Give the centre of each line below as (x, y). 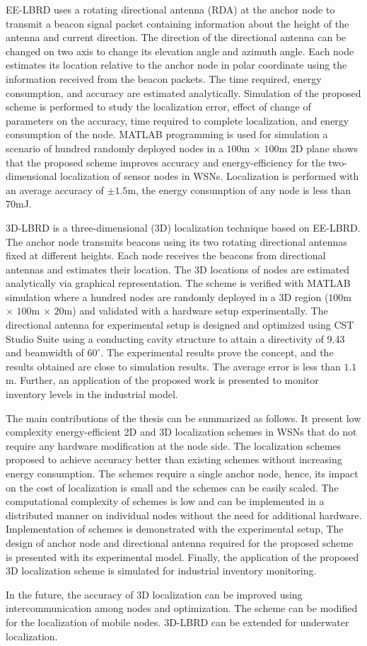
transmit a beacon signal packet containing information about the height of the (177, 23)
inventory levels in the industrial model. (92, 394)
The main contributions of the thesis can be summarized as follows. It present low (183, 418)
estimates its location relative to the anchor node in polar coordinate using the (176, 65)
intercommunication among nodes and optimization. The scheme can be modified (182, 608)
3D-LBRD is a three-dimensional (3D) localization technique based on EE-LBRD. (183, 227)
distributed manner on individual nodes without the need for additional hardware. (184, 515)
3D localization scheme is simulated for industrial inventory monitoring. (161, 571)
